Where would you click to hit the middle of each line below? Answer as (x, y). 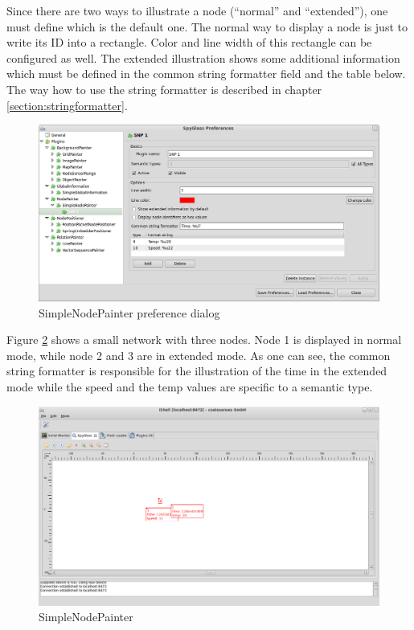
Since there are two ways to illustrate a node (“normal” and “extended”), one (197, 10)
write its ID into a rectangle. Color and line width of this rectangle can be (189, 42)
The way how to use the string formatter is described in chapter (164, 89)
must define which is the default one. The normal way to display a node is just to (207, 26)
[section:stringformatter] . (67, 105)
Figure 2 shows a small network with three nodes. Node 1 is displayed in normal (204, 340)
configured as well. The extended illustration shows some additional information (203, 57)
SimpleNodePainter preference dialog (129, 312)
